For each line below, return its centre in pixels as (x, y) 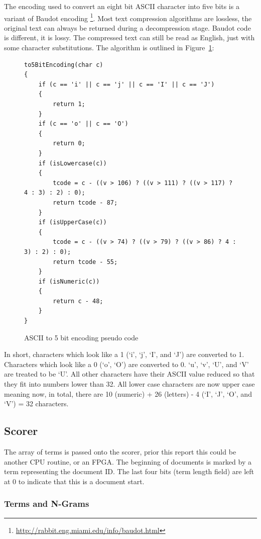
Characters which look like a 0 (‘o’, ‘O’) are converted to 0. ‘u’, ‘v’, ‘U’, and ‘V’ (126, 364)
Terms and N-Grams (47, 504)
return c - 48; (78, 301)
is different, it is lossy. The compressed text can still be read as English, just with (129, 37)
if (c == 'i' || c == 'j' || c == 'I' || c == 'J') (126, 84)
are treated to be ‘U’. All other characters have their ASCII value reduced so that (129, 374)
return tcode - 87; (85, 202)
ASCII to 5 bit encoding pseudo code (81, 337)
